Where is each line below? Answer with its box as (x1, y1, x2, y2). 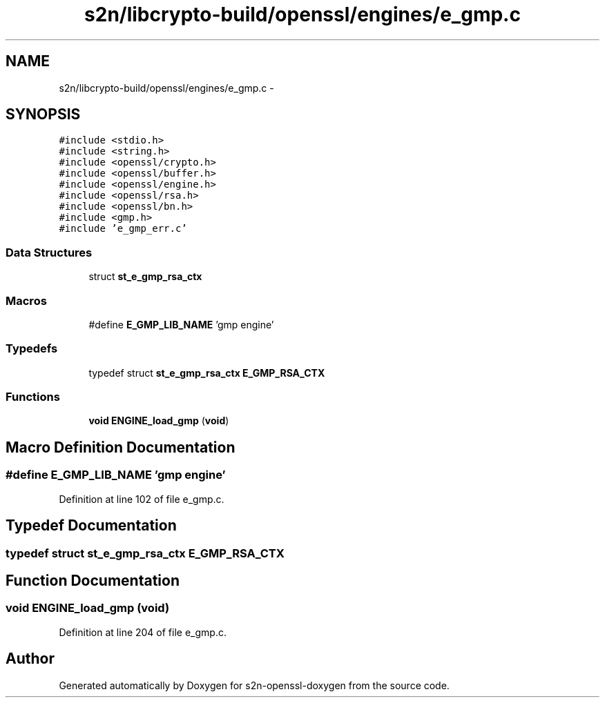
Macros (6, 293, 47, 308)
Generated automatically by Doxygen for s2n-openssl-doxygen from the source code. (59, 679, 450, 691)
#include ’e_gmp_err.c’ (59, 223, 187, 235)
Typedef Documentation (6, 517, 177, 535)
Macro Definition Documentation (6, 438, 236, 456)
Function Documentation (6, 571, 180, 589)
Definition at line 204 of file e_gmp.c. (59, 626, 227, 638)
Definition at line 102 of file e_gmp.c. (59, 493, 224, 505)
